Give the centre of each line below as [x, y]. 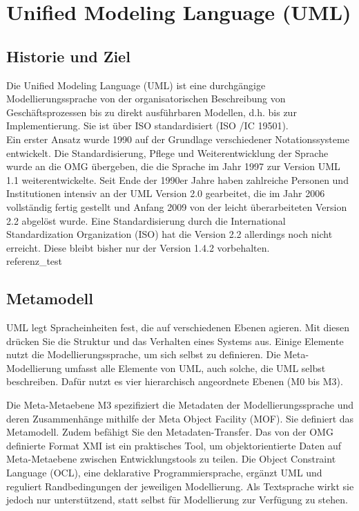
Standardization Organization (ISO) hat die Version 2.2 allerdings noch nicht [169, 234]
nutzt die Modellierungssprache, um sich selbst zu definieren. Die [144, 354]
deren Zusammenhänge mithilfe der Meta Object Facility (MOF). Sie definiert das [180, 418]
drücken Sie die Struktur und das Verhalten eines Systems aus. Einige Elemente [175, 341]
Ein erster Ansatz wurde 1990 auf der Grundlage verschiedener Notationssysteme [178, 139]
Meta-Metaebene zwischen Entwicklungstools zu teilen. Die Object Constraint [171, 459]
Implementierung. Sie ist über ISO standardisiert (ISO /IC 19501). [147, 126]
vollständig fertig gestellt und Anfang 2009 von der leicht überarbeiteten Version [177, 206]
